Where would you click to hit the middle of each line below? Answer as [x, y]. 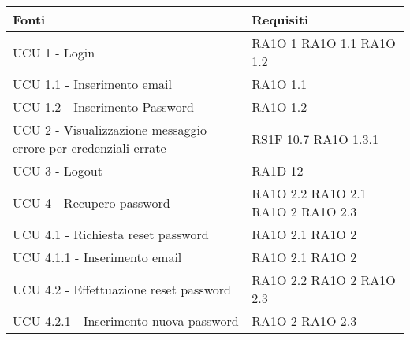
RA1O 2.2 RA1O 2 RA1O [324, 280]
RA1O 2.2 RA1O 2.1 [309, 193]
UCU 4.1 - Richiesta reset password [111, 234]
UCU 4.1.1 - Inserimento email [97, 257]
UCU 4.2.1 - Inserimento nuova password [126, 321]
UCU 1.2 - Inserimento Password [103, 107]
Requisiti [280, 19]
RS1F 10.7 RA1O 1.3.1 [315, 139]
